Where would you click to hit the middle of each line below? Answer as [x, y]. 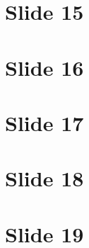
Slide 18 [44, 178]
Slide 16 [44, 67]
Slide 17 [44, 122]
